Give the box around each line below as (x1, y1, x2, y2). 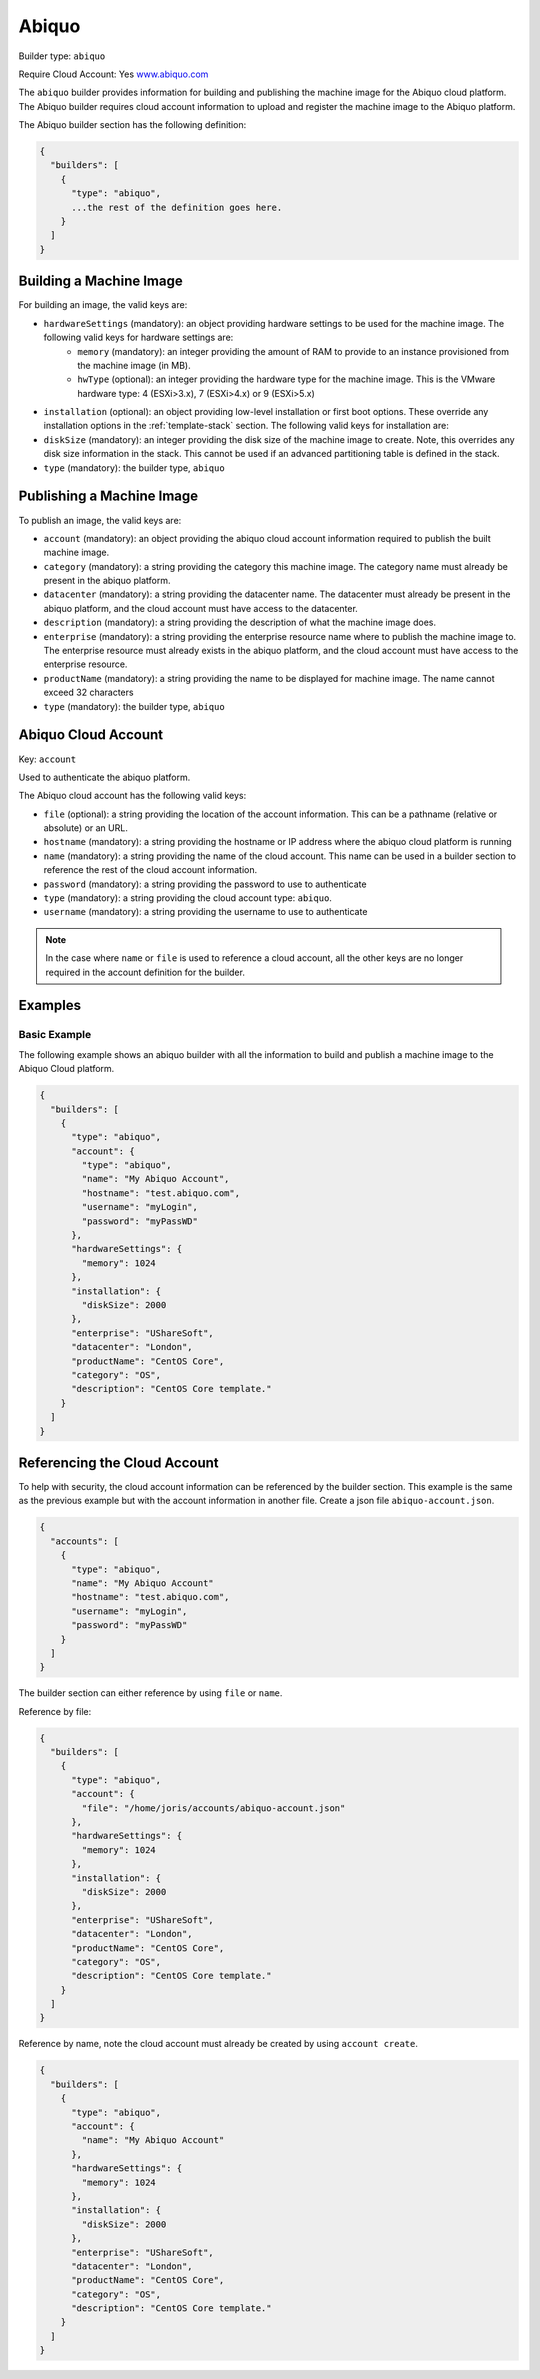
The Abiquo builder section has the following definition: (18, 119, 247, 131)
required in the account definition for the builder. (45, 966, 245, 978)
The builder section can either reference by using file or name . (18, 1687, 283, 1699)
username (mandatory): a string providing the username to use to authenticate (43, 906, 368, 918)
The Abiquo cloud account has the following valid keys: (18, 790, 247, 802)
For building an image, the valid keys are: (18, 299, 188, 311)
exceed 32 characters (43, 686, 134, 699)
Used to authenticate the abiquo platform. (18, 771, 191, 783)
